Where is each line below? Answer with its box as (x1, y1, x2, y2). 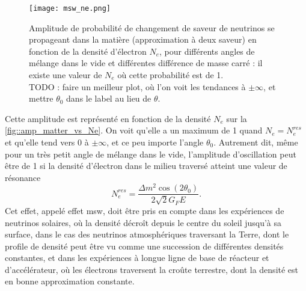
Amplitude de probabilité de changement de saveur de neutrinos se (29, 21, 275, 34)
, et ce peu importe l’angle (106, 136, 204, 148)
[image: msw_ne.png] (29, 4, 111, 13)
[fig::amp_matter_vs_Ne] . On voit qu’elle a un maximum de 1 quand (5, 124, 263, 136)
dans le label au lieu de (66, 92, 151, 105)
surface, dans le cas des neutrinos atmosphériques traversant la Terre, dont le (5, 228, 289, 240)
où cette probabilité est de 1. (117, 69, 224, 81)
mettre (29, 92, 54, 105)
